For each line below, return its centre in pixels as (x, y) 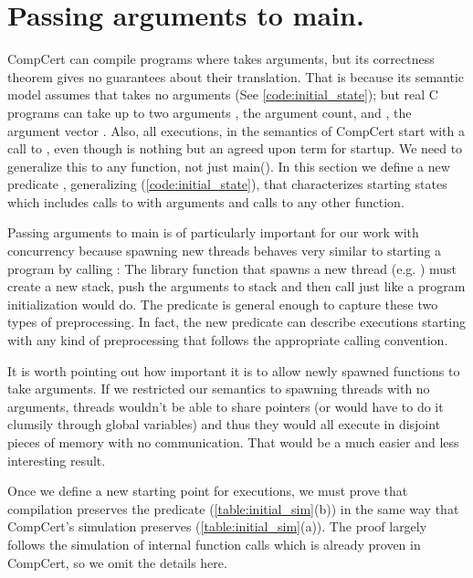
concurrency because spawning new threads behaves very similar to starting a (225, 251)
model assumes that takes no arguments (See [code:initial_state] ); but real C (223, 95)
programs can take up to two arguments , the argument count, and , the (210, 112)
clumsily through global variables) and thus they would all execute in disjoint (224, 424)
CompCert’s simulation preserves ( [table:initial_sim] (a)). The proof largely (217, 526)
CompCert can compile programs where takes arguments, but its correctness (221, 59)
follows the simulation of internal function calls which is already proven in (214, 544)
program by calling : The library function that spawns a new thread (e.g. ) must (232, 268)
